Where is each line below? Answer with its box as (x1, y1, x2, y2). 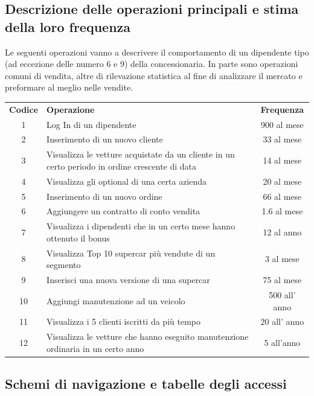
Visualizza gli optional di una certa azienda (46, 174, 207, 187)
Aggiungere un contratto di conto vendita (46, 205, 200, 217)
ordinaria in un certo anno (46, 342, 144, 354)
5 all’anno (264, 336, 301, 349)
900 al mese (260, 118, 304, 130)
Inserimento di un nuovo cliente (46, 133, 163, 145)
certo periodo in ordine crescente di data (46, 159, 197, 172)
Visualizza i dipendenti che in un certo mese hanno (46, 220, 235, 232)
